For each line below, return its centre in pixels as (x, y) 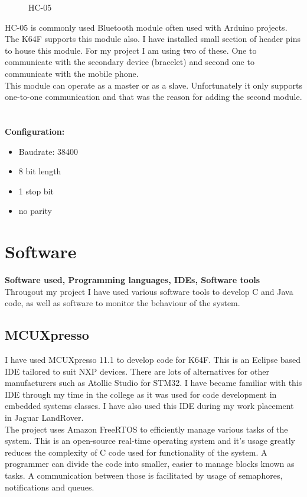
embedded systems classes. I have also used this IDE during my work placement (149, 406)
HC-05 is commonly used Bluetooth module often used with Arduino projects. (146, 27)
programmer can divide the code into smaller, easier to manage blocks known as (150, 464)
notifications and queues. (50, 487)
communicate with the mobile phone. (72, 73)
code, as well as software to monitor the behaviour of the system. (123, 303)
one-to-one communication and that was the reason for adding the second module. (153, 97)
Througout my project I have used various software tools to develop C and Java (149, 291)
